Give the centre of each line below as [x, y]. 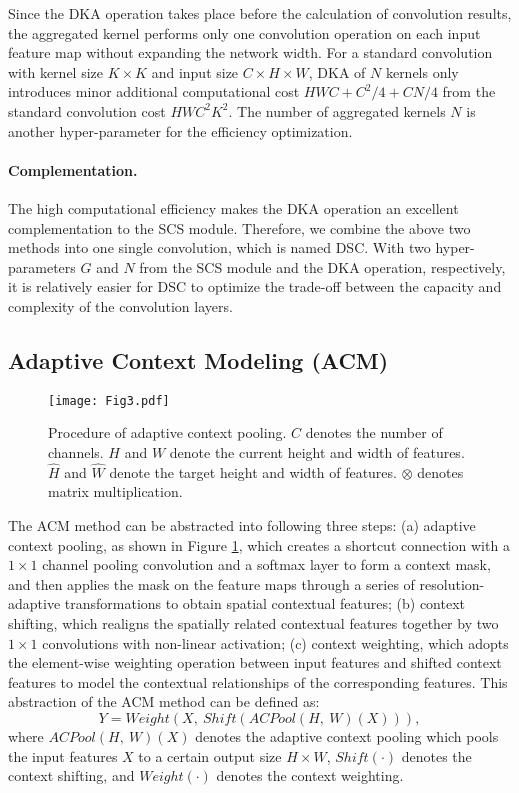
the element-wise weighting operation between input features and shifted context [255, 662]
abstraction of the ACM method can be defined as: [164, 701]
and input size [195, 71]
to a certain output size [210, 755]
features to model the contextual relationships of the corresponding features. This [258, 681]
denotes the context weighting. [310, 775]
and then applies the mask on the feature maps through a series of [211, 583]
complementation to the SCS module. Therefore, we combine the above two [239, 227]
